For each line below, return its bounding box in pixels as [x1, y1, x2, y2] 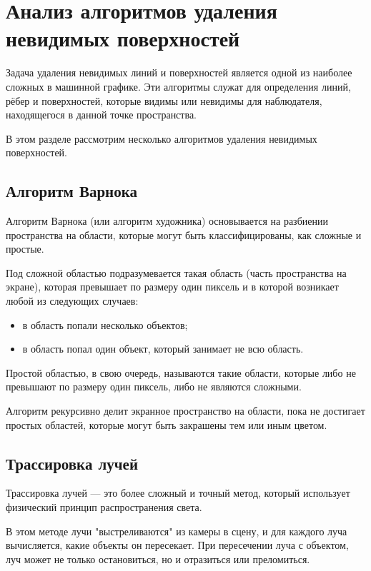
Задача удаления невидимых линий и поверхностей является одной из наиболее [6, 65, 352, 80]
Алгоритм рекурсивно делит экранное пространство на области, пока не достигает [6, 403, 365, 418]
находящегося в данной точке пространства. [6, 107, 197, 122]
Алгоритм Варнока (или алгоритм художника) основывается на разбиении [6, 213, 328, 228]
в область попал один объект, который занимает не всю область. [22, 341, 304, 356]
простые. [6, 241, 44, 256]
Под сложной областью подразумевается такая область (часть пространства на [6, 265, 347, 280]
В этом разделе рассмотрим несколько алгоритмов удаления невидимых [6, 131, 317, 146]
